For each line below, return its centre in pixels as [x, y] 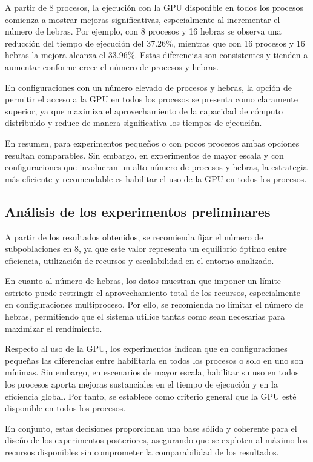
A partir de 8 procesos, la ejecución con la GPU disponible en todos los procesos [154, 7]
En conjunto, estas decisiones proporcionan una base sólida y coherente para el [151, 428]
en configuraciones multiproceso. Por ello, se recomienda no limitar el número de [154, 304]
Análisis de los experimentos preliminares [138, 211]
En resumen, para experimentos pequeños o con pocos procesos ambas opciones [152, 143]
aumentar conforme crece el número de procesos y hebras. [112, 66]
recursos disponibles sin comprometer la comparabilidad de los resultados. [142, 452]
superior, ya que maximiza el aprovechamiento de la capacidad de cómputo [144, 111]
